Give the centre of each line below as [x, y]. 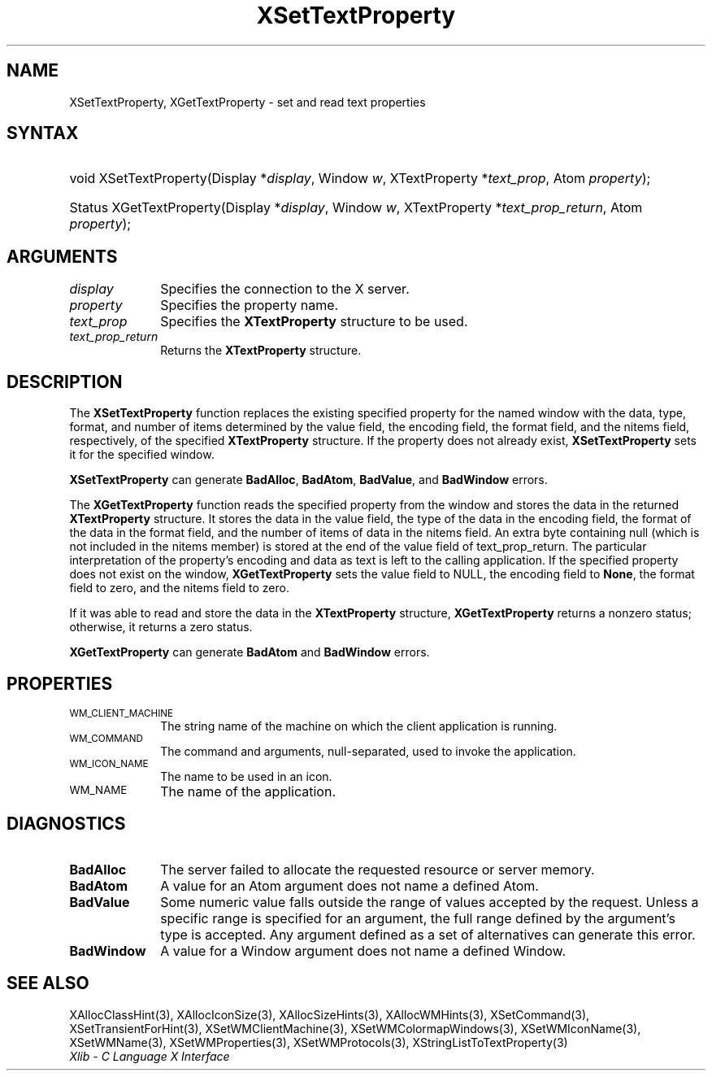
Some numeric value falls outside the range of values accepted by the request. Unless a [430, 902]
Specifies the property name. [250, 305]
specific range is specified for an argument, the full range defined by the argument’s [418, 918]
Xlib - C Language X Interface [150, 1056]
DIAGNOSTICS [66, 824]
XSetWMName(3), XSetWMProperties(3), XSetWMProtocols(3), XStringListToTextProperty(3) [319, 1042]
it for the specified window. [142, 455]
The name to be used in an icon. [246, 776]
